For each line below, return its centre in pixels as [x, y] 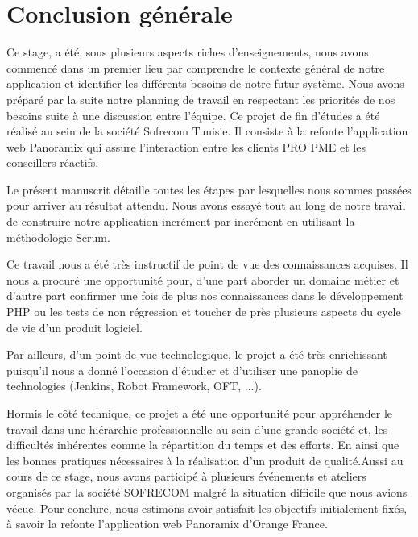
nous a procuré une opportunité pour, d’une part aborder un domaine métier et [203, 279]
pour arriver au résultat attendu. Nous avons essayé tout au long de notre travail [206, 205]
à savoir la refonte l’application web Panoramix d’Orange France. [167, 524]
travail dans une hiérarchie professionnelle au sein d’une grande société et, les [197, 429]
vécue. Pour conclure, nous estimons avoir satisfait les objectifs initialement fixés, [207, 508]
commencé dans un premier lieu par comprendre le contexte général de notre [196, 67]
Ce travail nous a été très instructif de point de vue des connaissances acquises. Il [207, 264]
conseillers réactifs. [53, 162]
